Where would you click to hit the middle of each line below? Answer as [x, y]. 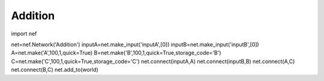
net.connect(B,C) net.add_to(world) [55, 70]
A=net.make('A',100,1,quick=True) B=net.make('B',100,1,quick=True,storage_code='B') [116, 53]
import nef [24, 34]
